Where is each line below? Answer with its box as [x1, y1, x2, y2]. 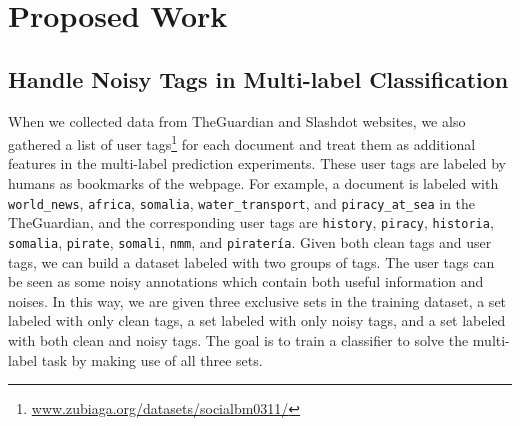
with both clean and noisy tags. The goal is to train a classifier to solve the [8, 329, 469, 350]
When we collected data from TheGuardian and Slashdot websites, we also [8, 110, 466, 131]
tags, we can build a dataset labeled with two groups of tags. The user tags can [8, 251, 495, 272]
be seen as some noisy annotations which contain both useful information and [8, 271, 484, 292]
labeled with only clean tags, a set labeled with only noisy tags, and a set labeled [8, 310, 506, 331]
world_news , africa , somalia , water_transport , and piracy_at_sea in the [8, 192, 476, 213]
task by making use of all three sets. [41, 349, 263, 370]
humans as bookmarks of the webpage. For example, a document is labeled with [8, 173, 499, 194]
